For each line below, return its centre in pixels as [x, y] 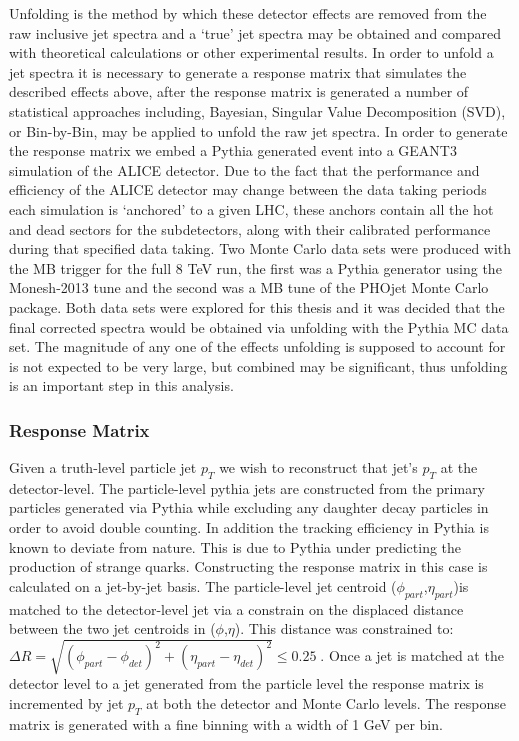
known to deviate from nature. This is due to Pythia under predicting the [235, 546]
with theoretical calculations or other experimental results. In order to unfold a [251, 52]
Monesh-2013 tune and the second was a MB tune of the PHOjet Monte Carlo [249, 287]
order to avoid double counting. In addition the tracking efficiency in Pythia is [249, 527]
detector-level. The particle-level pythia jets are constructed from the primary [247, 487]
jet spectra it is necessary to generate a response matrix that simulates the [238, 71]
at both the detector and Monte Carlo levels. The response [326, 702]
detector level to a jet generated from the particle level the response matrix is [246, 683]
